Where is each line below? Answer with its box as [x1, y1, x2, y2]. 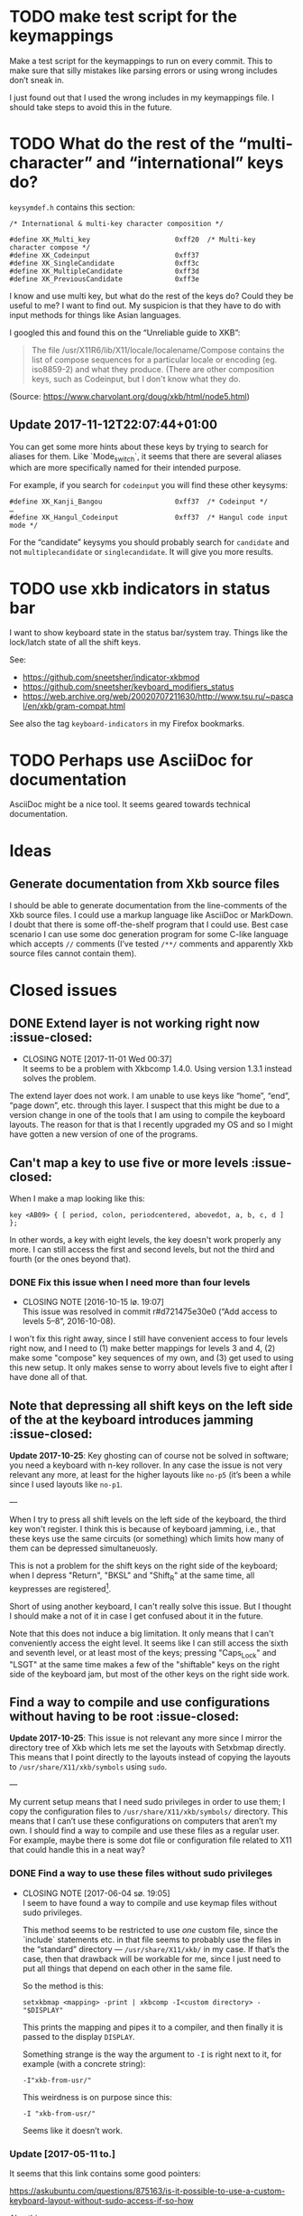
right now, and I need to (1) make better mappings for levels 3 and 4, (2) [9, 1343, 276, 1354]
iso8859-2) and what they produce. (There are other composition [31, 363, 275, 374]
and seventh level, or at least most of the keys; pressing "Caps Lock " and [9, 1647, 277, 1660]
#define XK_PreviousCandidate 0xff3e [9, 274, 200, 284]
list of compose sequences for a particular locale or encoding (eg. [31, 354, 278, 365]
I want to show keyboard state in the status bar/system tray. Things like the [9, 627, 289, 638]
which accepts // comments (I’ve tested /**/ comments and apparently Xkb [9, 938, 294, 950]
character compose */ [9, 242, 91, 252]
